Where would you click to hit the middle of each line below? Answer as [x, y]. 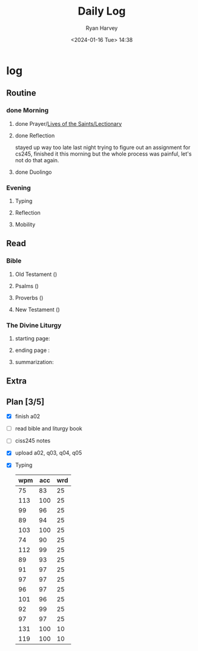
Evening [19, 188]
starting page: [32, 338]
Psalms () [27, 286]
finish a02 [28, 416]
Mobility [25, 224]
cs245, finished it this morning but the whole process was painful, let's [103, 154]
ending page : [32, 350]
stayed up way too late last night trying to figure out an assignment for [103, 147]
